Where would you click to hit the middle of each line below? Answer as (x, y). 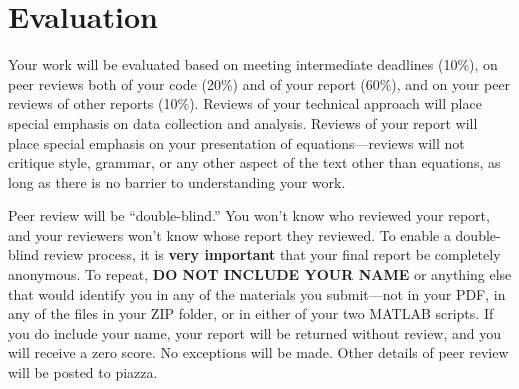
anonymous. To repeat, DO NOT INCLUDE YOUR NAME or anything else (260, 274)
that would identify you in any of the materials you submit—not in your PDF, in (257, 293)
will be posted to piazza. (83, 372)
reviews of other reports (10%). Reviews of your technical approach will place (245, 103)
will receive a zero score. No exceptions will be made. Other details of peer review (258, 352)
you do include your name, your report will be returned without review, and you (255, 332)
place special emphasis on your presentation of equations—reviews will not (236, 142)
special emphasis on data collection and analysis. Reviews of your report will (243, 122)
